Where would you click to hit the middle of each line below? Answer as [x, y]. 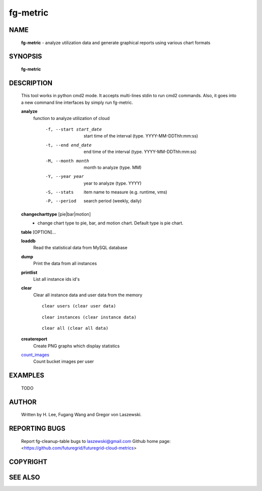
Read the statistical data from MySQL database [80, 248]
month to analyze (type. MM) [113, 167]
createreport [34, 339]
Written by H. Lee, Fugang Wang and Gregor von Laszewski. [81, 415]
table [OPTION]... [39, 232]
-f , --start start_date [74, 129]
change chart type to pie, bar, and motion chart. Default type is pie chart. [111, 223]
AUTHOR [23, 402]
